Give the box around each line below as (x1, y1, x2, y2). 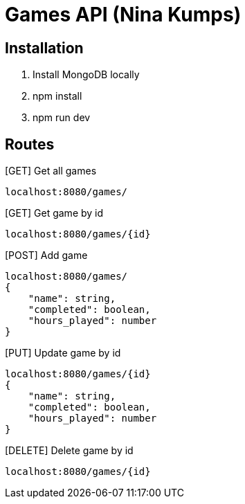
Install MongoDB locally (33, 69, 140, 81)
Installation (5, 39, 84, 57)
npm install (33, 90, 82, 102)
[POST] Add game (5, 249, 88, 262)
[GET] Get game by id (5, 207, 104, 219)
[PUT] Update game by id (5, 347, 121, 359)
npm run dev (33, 111, 91, 124)
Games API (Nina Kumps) (5, 3, 242, 26)
